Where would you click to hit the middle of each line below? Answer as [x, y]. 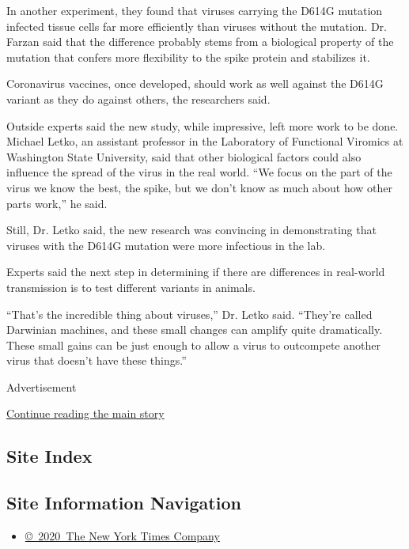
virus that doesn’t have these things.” [97, 360]
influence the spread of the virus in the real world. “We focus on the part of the [199, 172]
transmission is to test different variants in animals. [131, 287]
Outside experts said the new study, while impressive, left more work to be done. [203, 125]
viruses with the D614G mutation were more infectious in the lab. [166, 245]
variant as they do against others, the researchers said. [138, 98]
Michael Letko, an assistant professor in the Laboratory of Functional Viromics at [205, 141]
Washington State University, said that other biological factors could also [184, 156]
